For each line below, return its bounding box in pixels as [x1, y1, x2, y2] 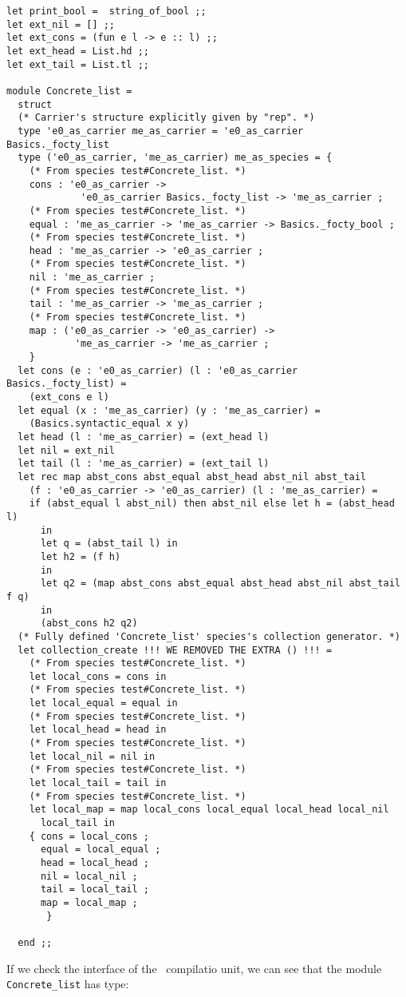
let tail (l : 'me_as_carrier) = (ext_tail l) [18, 458, 270, 470]
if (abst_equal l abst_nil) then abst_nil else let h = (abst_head [29, 498, 395, 510]
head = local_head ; [40, 857, 149, 868]
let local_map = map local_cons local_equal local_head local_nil [29, 804, 389, 816]
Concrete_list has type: [6, 975, 129, 992]
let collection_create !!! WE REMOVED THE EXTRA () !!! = [18, 644, 333, 656]
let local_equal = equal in [29, 697, 178, 709]
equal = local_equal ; [40, 844, 161, 856]
